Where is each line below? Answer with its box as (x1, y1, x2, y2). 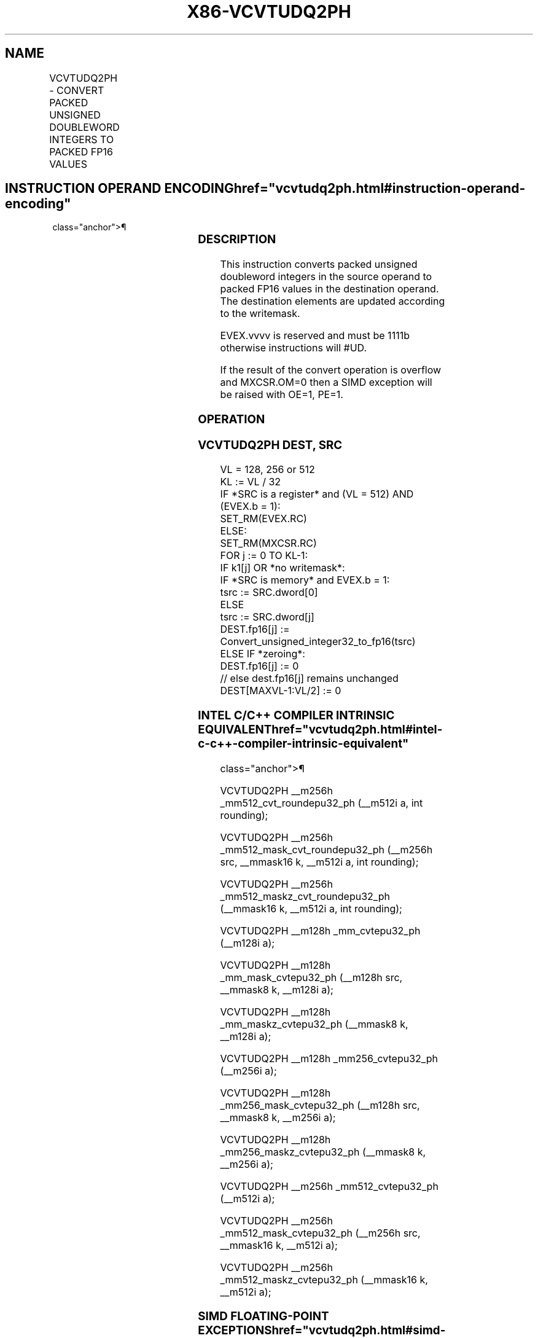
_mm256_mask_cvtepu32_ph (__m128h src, (220, 1098, 420, 1111)
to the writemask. (220, 307, 300, 320)
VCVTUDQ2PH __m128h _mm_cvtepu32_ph (220, 924, 421, 937)
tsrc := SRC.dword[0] (220, 586, 318, 599)
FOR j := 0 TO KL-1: (220, 549, 308, 562)
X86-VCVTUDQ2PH (187, 1, 351, 22)
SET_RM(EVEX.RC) (220, 512, 307, 525)
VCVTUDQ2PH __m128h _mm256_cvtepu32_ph (220, 1052, 438, 1065)
